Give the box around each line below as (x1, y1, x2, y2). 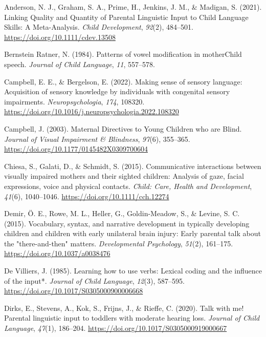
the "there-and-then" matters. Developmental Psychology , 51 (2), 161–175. (4, 238, 233, 248)
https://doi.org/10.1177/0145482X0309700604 (4, 143, 148, 154)
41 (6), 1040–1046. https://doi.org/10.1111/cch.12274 (4, 191, 169, 201)
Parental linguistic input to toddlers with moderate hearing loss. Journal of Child (4, 312, 260, 323)
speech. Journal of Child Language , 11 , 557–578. (4, 58, 155, 69)
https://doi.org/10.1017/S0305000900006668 (4, 285, 143, 296)
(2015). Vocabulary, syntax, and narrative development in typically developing (4, 218, 250, 228)
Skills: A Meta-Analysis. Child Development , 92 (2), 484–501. (4, 22, 193, 32)
